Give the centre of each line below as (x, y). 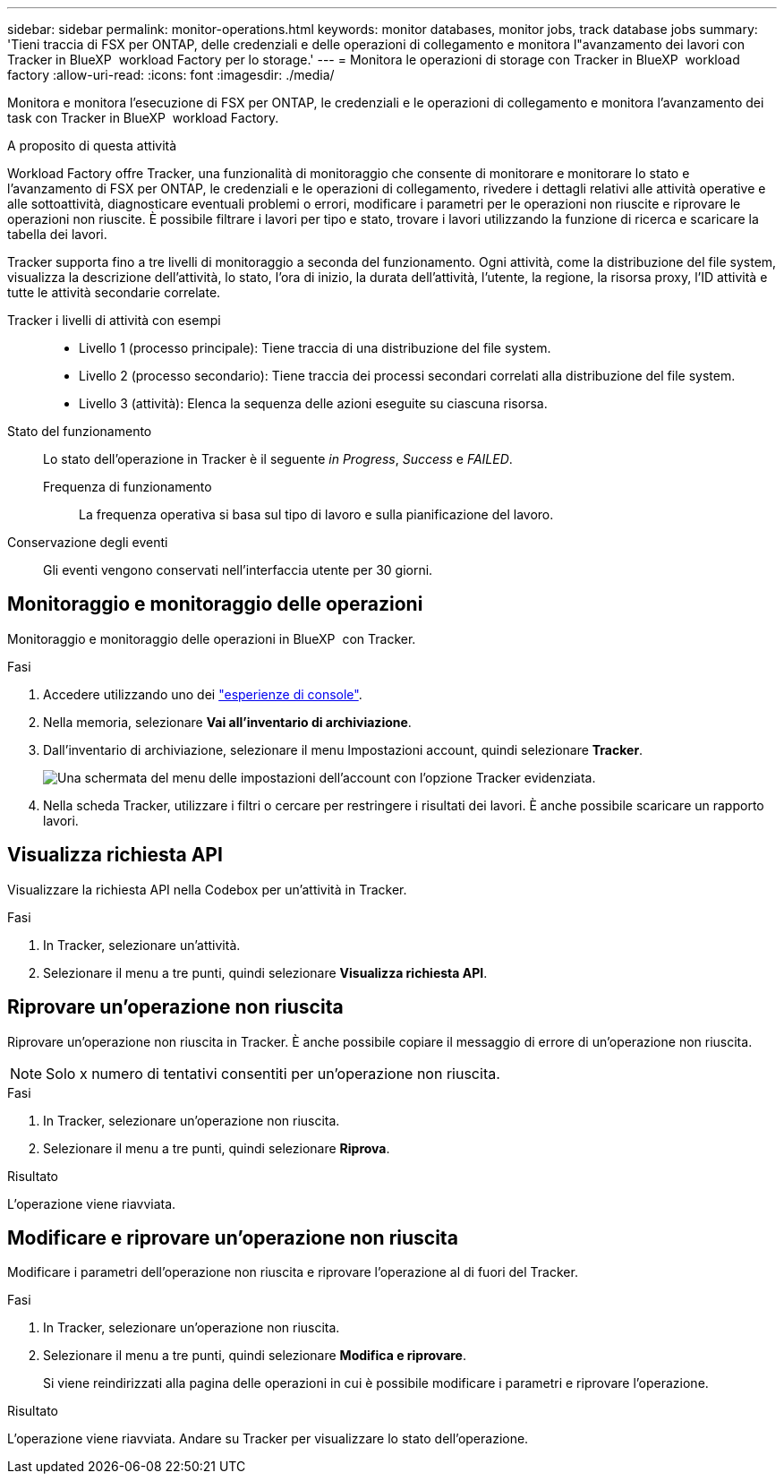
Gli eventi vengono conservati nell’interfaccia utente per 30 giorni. (238, 570)
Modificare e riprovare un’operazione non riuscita (233, 1237)
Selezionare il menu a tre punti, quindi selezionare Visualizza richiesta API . (265, 972)
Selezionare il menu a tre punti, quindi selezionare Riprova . (217, 1148)
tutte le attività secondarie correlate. (114, 292)
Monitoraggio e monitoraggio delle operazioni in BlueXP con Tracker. (212, 638)
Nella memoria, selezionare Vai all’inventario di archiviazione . (227, 722)
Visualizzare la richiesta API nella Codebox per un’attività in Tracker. (207, 889)
